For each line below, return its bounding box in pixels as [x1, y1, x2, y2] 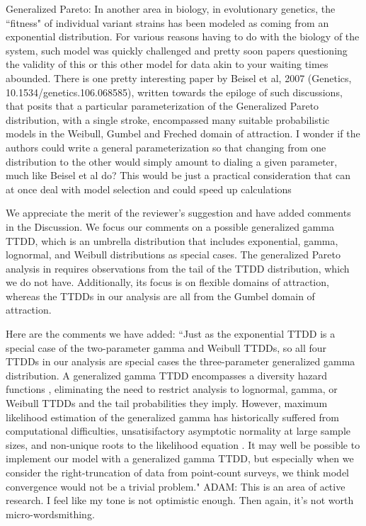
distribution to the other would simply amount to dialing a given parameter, [6, 154, 338, 168]
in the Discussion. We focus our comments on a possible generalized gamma [6, 219, 334, 234]
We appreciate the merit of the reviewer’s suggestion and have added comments [6, 205, 351, 220]
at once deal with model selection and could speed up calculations [6, 181, 292, 196]
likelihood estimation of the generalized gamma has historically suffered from [6, 409, 340, 424]
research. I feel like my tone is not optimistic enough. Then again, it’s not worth [6, 493, 354, 508]
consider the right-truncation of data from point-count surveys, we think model [6, 465, 350, 479]
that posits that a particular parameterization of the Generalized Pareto [6, 98, 319, 113]
